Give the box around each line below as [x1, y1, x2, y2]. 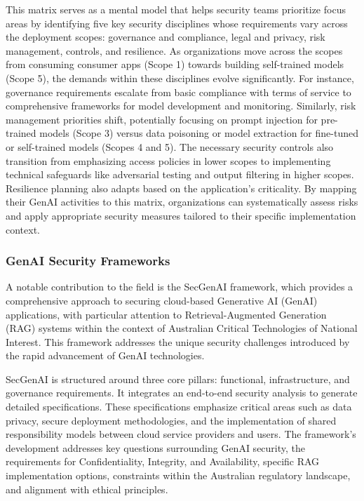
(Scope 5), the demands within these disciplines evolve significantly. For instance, [6, 70, 354, 85]
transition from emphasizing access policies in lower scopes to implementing [6, 153, 331, 168]
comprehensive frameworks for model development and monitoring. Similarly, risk [6, 98, 356, 113]
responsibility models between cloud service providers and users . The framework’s [6, 427, 356, 441]
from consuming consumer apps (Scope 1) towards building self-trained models [6, 57, 344, 72]
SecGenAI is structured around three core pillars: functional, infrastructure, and [6, 371, 350, 386]
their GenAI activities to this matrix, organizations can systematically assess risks [6, 194, 358, 209]
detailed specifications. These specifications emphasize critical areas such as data [6, 399, 352, 414]
